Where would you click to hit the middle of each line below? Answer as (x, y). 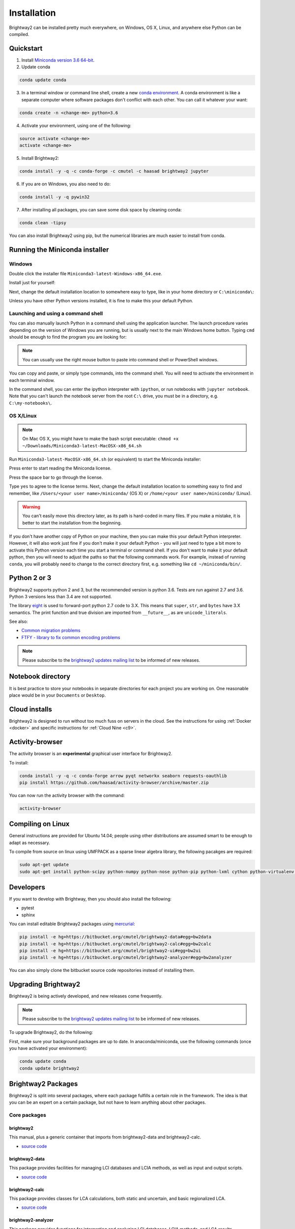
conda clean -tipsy (43, 223)
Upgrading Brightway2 (45, 984)
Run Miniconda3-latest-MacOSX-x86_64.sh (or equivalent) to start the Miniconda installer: (105, 459)
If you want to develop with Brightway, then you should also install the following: (90, 899)
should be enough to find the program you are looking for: (68, 337)
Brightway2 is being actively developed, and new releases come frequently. (86, 996)
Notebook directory (40, 677)
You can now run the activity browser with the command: (67, 795)
